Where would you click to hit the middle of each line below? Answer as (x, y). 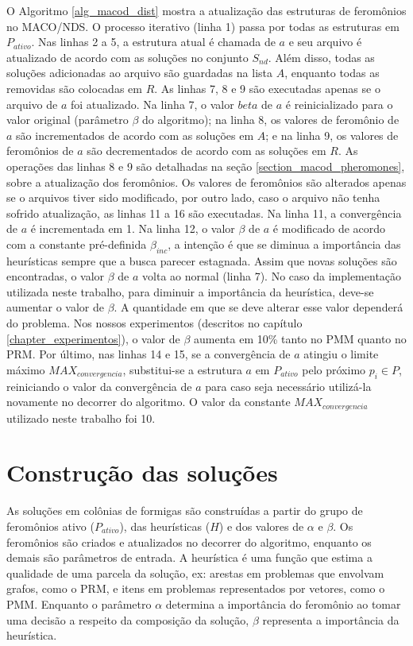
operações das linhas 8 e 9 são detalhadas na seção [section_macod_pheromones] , (206, 166)
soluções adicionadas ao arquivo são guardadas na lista (139, 73)
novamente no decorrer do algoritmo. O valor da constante (149, 402)
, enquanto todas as (332, 73)
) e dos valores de (261, 526)
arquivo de (32, 104)
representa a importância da (331, 619)
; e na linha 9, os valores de (332, 135)
